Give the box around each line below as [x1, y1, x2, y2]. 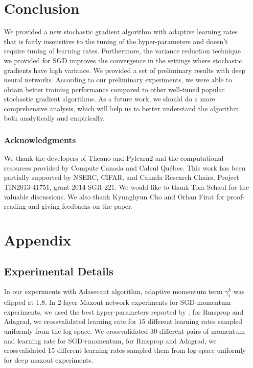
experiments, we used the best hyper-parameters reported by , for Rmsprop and [4, 306, 244, 317]
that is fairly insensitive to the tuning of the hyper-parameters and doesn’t [4, 36, 228, 46]
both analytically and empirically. [4, 113, 105, 123]
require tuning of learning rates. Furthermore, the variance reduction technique [4, 46, 241, 56]
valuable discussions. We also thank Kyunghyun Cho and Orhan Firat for [4, 191, 225, 201]
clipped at [4, 297, 34, 307]
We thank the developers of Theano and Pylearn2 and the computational [4, 153, 224, 163]
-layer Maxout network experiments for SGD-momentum [61, 297, 231, 307]
